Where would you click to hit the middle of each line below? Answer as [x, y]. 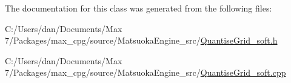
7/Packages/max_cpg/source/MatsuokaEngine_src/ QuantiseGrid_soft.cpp [145, 72]
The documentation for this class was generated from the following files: [139, 8]
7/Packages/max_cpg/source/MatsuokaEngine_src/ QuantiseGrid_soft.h [141, 40]
